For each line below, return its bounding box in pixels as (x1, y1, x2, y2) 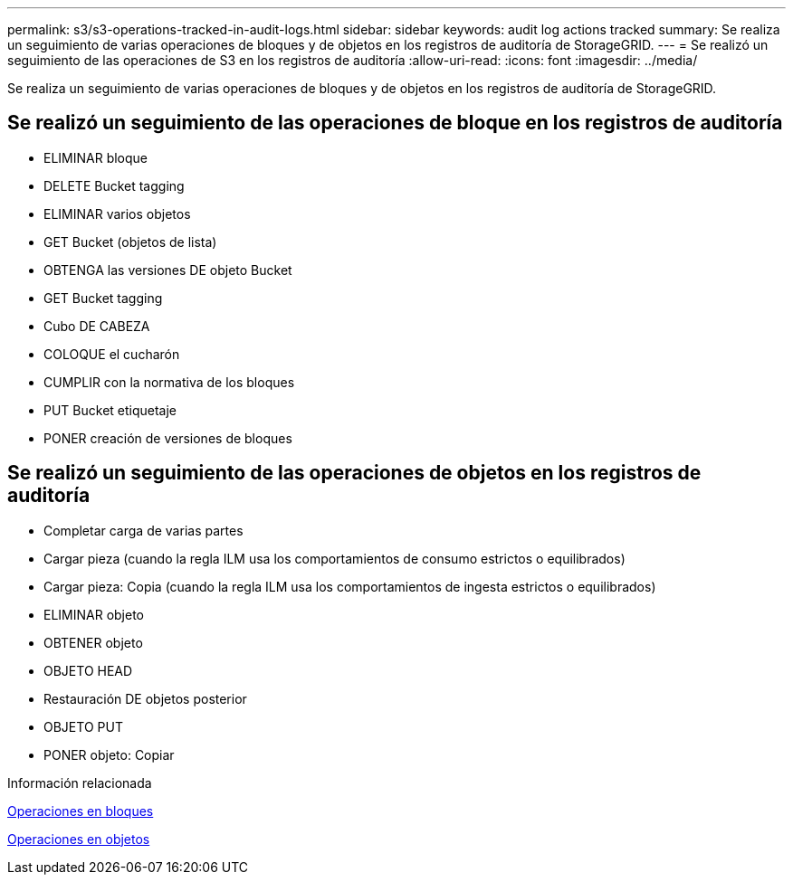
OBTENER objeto (43, 634, 143, 650)
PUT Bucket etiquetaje (43, 402, 177, 418)
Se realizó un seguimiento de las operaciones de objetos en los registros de (7, 461, 702, 485)
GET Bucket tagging (43, 289, 163, 306)
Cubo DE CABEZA (43, 318, 150, 334)
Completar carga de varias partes (43, 522, 244, 538)
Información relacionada (7, 774, 152, 791)
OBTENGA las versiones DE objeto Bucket (43, 261, 292, 278)
